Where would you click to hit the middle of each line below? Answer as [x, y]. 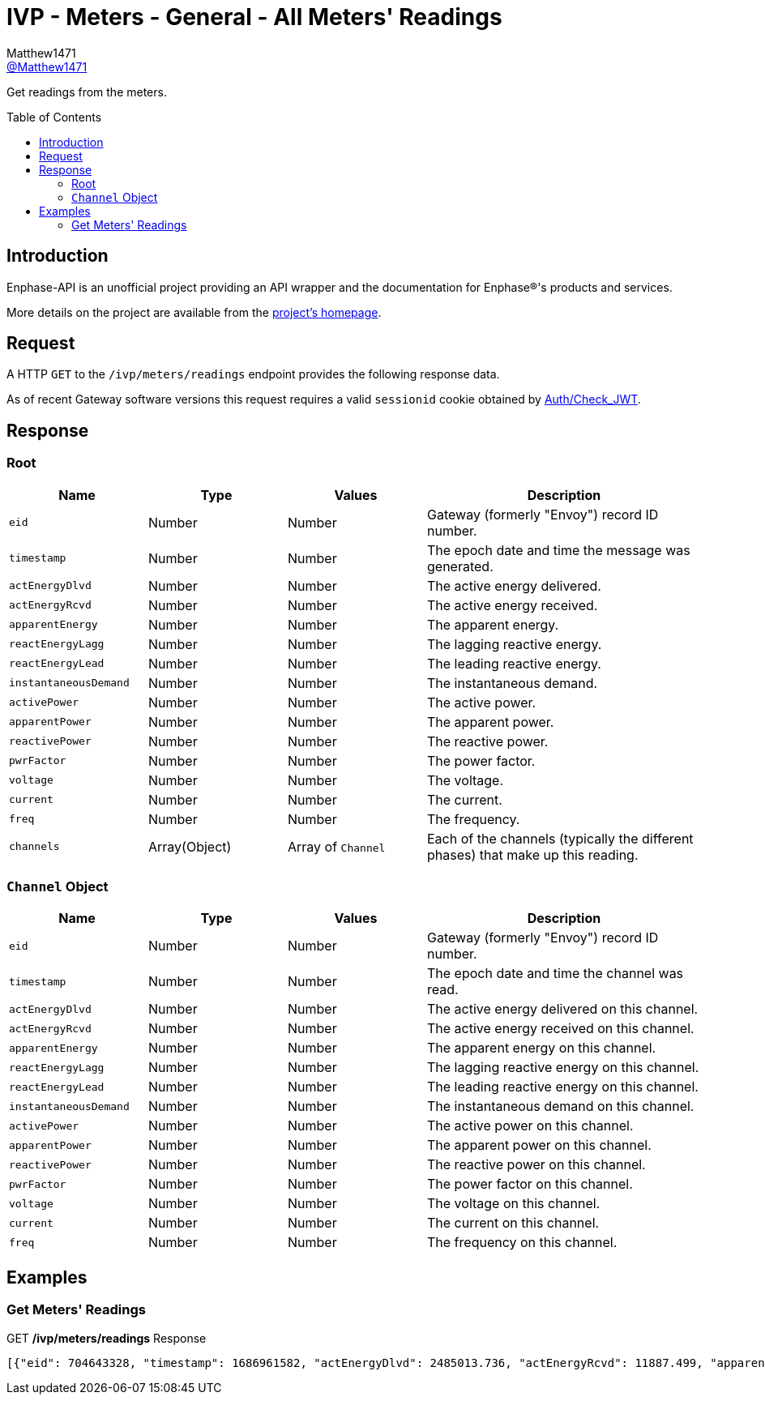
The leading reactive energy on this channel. [563, 1087]
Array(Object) [190, 846]
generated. [460, 566]
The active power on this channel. [530, 1126]
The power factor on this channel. [530, 1184]
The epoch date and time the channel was [556, 974]
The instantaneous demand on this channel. [561, 1106]
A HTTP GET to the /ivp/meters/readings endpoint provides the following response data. [253, 374]
